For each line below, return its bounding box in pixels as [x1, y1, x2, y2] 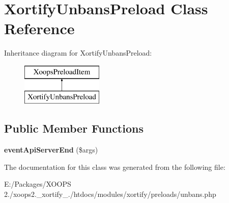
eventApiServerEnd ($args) [4, 144, 98, 155]
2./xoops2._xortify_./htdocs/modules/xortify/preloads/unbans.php [4, 189, 216, 199]
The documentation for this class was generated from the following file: [4, 161, 225, 172]
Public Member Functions [4, 120, 144, 136]
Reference [4, 18, 75, 39]
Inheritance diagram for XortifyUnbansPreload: [4, 47, 152, 58]
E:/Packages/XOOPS [4, 179, 71, 189]
